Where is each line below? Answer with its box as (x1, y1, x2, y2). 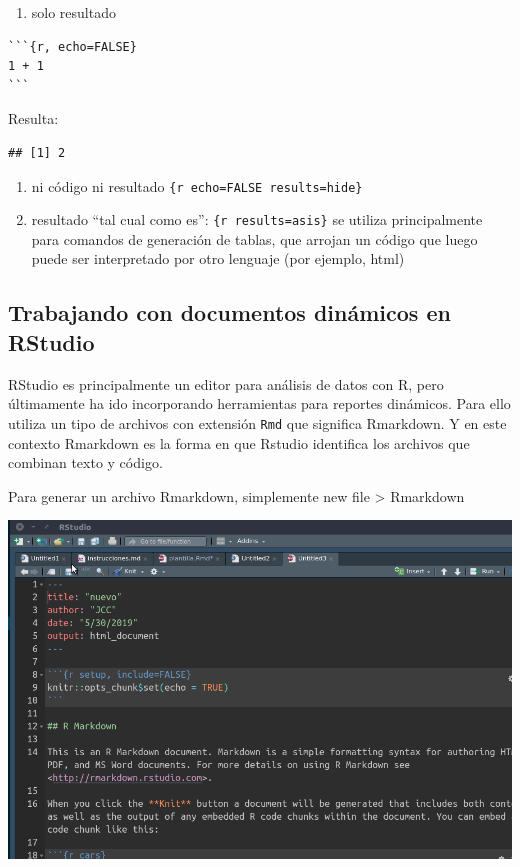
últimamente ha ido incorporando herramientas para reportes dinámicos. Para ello (8, 393, 511, 414)
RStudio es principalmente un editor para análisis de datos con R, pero (8, 373, 444, 394)
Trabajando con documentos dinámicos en (8, 297, 451, 328)
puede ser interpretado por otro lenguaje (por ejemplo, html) (31, 248, 405, 269)
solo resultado (31, 2, 116, 22)
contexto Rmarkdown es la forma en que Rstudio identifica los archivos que (8, 432, 470, 453)
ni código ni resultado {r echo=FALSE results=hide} (31, 175, 363, 196)
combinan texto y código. (8, 452, 163, 473)
